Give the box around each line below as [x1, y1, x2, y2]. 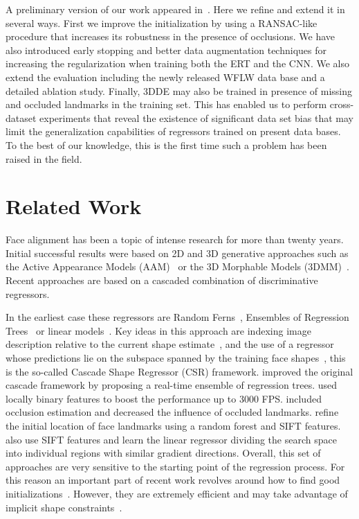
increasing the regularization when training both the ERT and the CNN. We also [6, 56, 349, 71]
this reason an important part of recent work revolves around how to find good [6, 473, 340, 487]
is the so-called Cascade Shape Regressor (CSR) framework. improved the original [6, 364, 353, 378]
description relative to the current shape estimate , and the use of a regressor [6, 337, 334, 351]
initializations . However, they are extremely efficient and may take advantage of [6, 486, 348, 500]
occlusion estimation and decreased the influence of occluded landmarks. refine [6, 405, 339, 419]
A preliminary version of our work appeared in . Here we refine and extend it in [6, 2, 345, 16]
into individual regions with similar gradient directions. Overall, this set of [6, 446, 321, 460]
